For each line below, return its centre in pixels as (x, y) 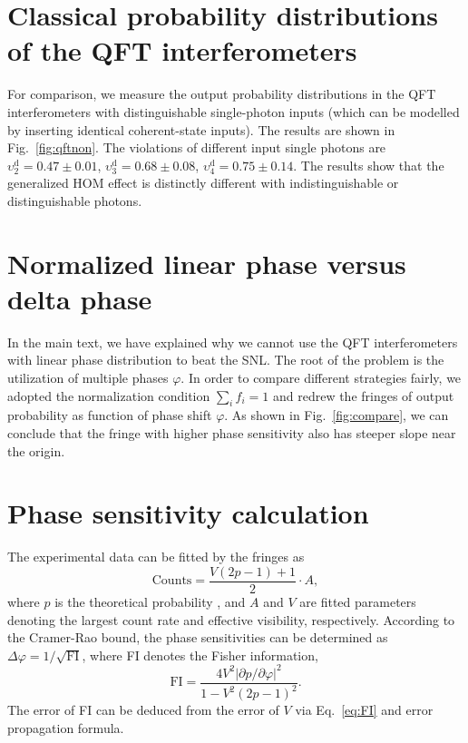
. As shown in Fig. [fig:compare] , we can (336, 415)
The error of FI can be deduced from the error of (143, 710)
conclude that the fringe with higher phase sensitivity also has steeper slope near (232, 432)
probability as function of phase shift (110, 415)
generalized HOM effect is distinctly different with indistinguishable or (203, 183)
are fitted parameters (358, 601)
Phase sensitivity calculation (188, 513)
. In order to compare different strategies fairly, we (321, 377)
